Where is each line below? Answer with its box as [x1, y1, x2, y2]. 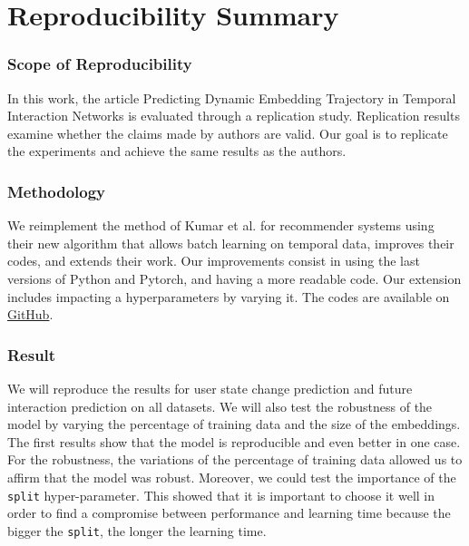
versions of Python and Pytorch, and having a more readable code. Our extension [7, 268, 462, 288]
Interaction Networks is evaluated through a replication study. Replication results [7, 106, 460, 125]
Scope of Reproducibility [7, 53, 192, 75]
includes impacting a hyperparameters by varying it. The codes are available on [7, 287, 450, 306]
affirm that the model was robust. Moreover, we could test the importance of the [7, 467, 456, 486]
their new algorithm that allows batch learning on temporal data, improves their [7, 233, 454, 252]
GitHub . [7, 305, 54, 324]
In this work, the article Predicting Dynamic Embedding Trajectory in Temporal [7, 88, 456, 107]
